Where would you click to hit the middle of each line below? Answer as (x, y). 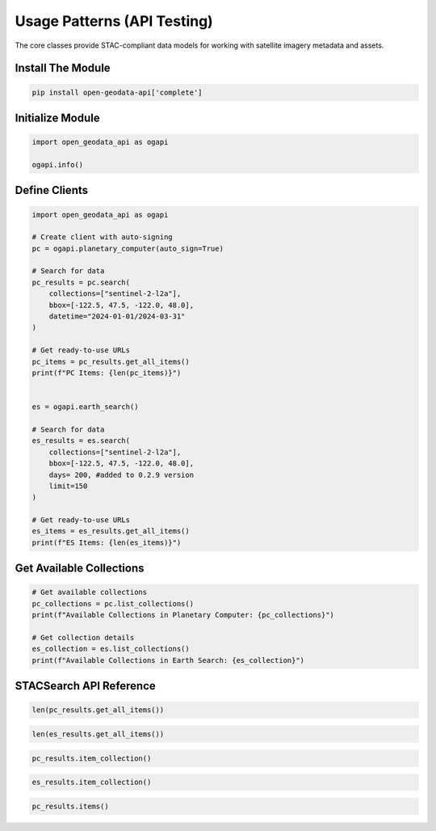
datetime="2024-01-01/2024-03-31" (117, 316)
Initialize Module (57, 118)
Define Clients (52, 190)
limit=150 (68, 486)
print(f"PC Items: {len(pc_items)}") (107, 373)
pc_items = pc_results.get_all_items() (111, 361)
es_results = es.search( (81, 441)
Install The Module (63, 68)
